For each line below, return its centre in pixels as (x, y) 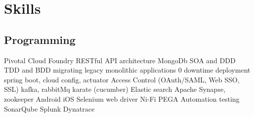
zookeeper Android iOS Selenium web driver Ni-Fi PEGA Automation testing (122, 98)
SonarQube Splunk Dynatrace (49, 108)
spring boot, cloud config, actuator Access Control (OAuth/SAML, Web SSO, (122, 79)
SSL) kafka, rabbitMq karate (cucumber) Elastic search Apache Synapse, (115, 89)
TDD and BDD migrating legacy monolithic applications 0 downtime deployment (127, 70)
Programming (40, 39)
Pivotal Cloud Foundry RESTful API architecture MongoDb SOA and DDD (120, 60)
